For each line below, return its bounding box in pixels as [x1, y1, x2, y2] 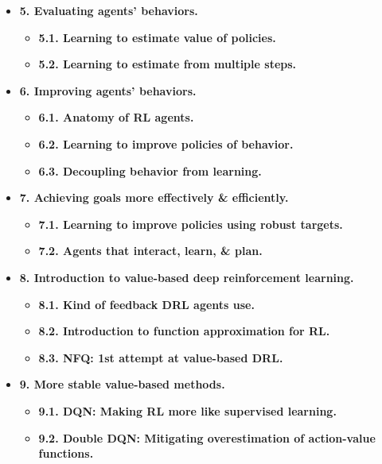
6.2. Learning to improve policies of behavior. [38, 135, 294, 152]
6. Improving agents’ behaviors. [19, 82, 197, 99]
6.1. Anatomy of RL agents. [38, 109, 194, 126]
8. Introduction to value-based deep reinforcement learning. [19, 269, 354, 285]
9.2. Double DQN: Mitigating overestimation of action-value [38, 429, 376, 446]
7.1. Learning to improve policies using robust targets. [38, 215, 343, 232]
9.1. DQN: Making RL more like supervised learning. [38, 402, 337, 419]
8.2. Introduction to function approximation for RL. [38, 323, 330, 339]
